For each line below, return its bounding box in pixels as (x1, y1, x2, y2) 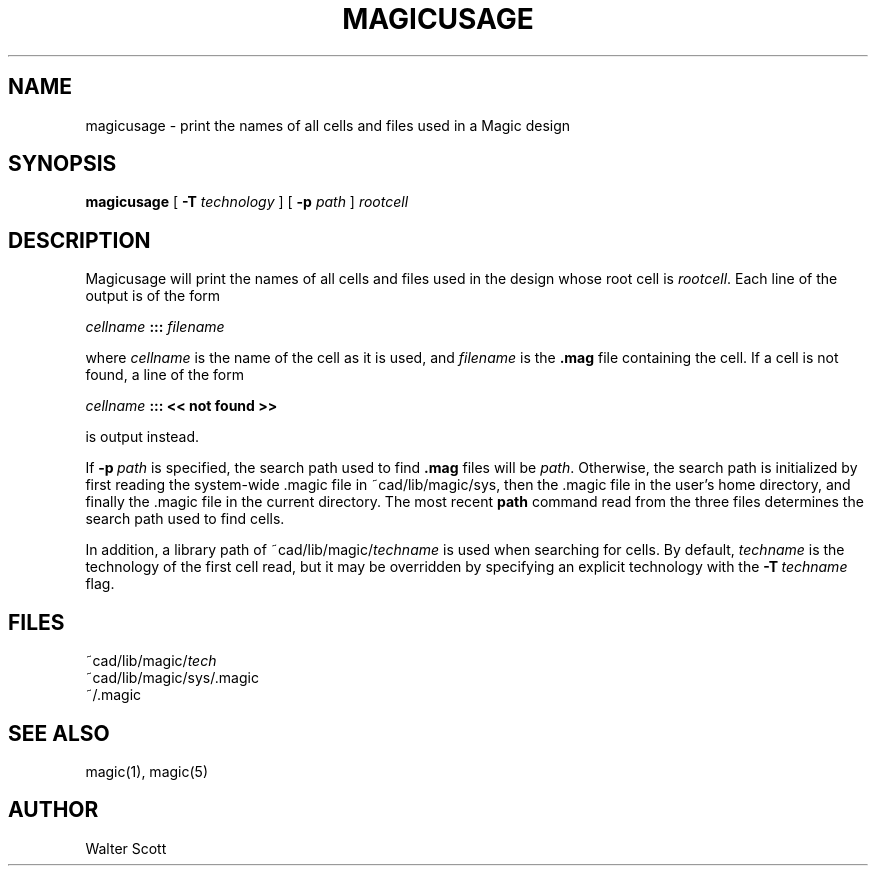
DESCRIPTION (8, 227, 151, 253)
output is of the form (85, 287, 221, 305)
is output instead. (85, 428, 199, 446)
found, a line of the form (85, 366, 244, 384)
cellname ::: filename (85, 318, 225, 336)
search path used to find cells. (85, 510, 285, 528)
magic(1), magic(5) (85, 762, 208, 780)
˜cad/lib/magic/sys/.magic (85, 669, 259, 687)
